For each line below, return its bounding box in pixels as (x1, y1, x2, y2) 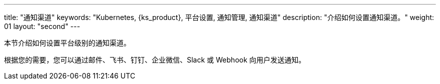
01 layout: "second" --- (4, 22, 80, 30)
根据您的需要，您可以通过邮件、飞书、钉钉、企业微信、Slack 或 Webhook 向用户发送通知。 (4, 55, 306, 64)
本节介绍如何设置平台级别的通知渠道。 (4, 38, 131, 47)
